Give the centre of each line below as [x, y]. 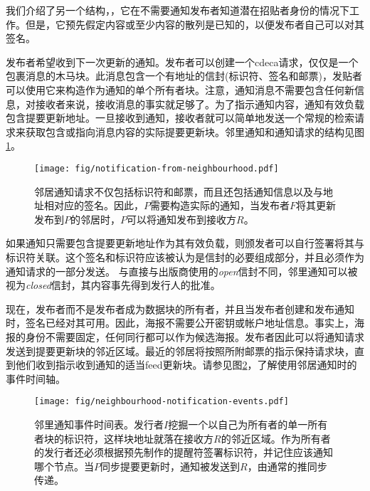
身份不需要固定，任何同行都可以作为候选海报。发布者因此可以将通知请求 [195, 336]
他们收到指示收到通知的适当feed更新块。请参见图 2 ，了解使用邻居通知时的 [186, 365]
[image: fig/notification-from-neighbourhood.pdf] [157, 168]
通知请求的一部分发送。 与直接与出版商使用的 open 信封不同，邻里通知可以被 [182, 271]
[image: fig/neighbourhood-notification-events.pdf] [162, 402]
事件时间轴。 [36, 378]
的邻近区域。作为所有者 [276, 438]
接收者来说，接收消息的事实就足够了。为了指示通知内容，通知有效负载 [200, 104]
